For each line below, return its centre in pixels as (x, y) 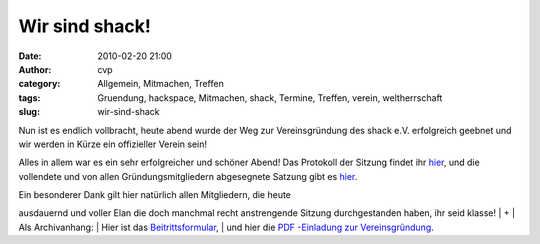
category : (39, 84)
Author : (35, 69)
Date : (30, 56)
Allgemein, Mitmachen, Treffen (160, 84)
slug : (29, 112)
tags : (29, 97)
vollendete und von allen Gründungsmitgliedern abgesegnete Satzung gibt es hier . (188, 176)
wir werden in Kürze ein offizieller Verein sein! (113, 144)
